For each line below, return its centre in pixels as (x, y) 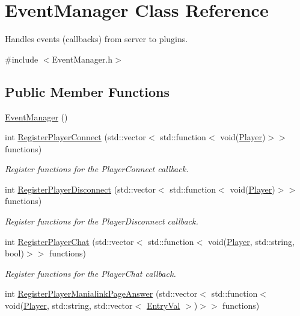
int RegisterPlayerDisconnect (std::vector (81, 189)
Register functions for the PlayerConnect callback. (97, 169)
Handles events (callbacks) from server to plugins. (96, 39)
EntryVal (163, 305)
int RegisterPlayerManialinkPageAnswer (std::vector (101, 293)
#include (22, 59)
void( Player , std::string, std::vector (69, 305)
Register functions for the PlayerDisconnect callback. (102, 221)
